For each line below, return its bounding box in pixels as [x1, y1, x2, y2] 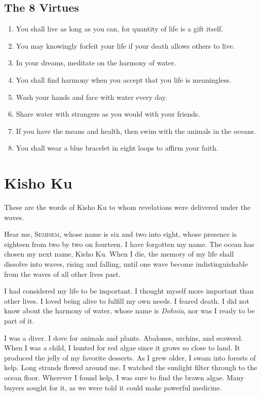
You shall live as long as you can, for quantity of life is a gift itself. [16, 23, 223, 34]
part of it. [4, 315, 34, 326]
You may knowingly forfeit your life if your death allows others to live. [16, 40, 235, 51]
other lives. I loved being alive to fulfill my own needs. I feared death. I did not [4, 295, 250, 306]
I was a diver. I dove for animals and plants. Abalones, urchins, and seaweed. [4, 332, 243, 343]
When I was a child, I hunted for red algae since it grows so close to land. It [4, 342, 240, 353]
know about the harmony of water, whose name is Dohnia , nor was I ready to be [4, 305, 255, 316]
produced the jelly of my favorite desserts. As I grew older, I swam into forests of [4, 352, 256, 363]
